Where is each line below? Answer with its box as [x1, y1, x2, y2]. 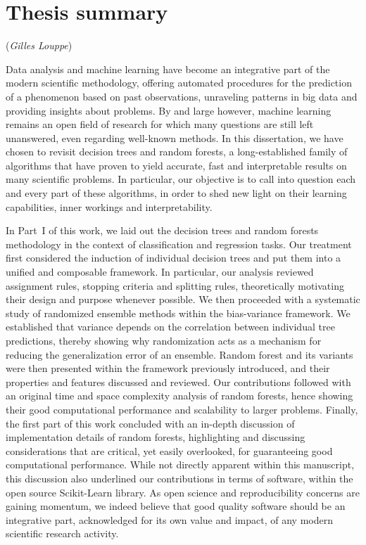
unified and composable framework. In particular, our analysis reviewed [6, 264, 314, 279]
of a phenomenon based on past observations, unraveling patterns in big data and [6, 89, 358, 103]
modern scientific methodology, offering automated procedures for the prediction [6, 75, 352, 90]
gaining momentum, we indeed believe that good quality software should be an [6, 499, 346, 513]
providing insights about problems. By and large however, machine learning [6, 103, 332, 117]
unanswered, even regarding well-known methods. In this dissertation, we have [6, 130, 343, 145]
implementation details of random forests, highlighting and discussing [6, 430, 305, 444]
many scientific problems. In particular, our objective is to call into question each [6, 172, 356, 186]
